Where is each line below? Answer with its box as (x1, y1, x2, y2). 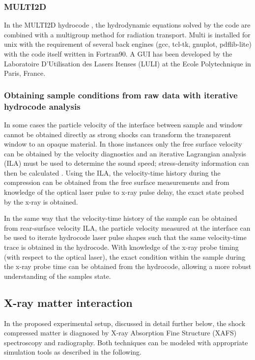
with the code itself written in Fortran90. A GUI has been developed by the (4, 49, 232, 59)
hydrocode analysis (4, 100, 81, 112)
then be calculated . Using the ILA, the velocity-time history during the (4, 167, 221, 178)
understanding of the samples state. (4, 270, 111, 281)
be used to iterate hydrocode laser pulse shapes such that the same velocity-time (4, 232, 247, 242)
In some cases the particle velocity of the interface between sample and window (4, 119, 243, 129)
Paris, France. (4, 68, 46, 78)
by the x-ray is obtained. (4, 196, 78, 207)
